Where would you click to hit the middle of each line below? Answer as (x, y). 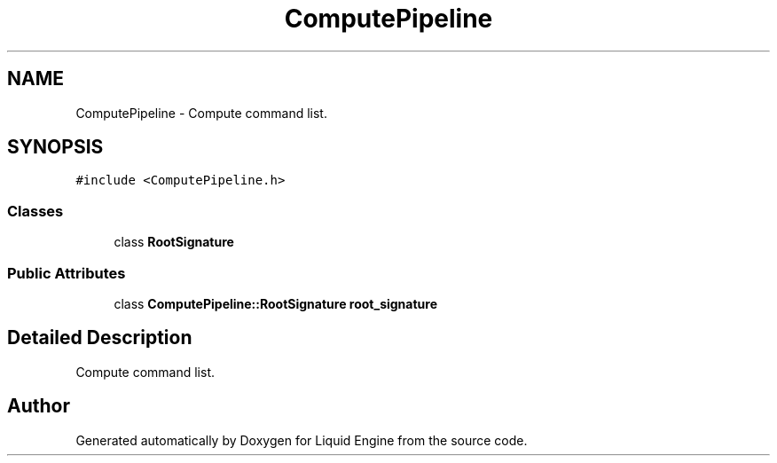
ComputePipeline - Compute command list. (201, 113)
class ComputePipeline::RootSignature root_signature (275, 303)
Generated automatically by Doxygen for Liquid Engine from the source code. (302, 440)
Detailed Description (100, 338)
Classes (35, 211)
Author (39, 406)
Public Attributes (67, 273)
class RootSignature (174, 242)
